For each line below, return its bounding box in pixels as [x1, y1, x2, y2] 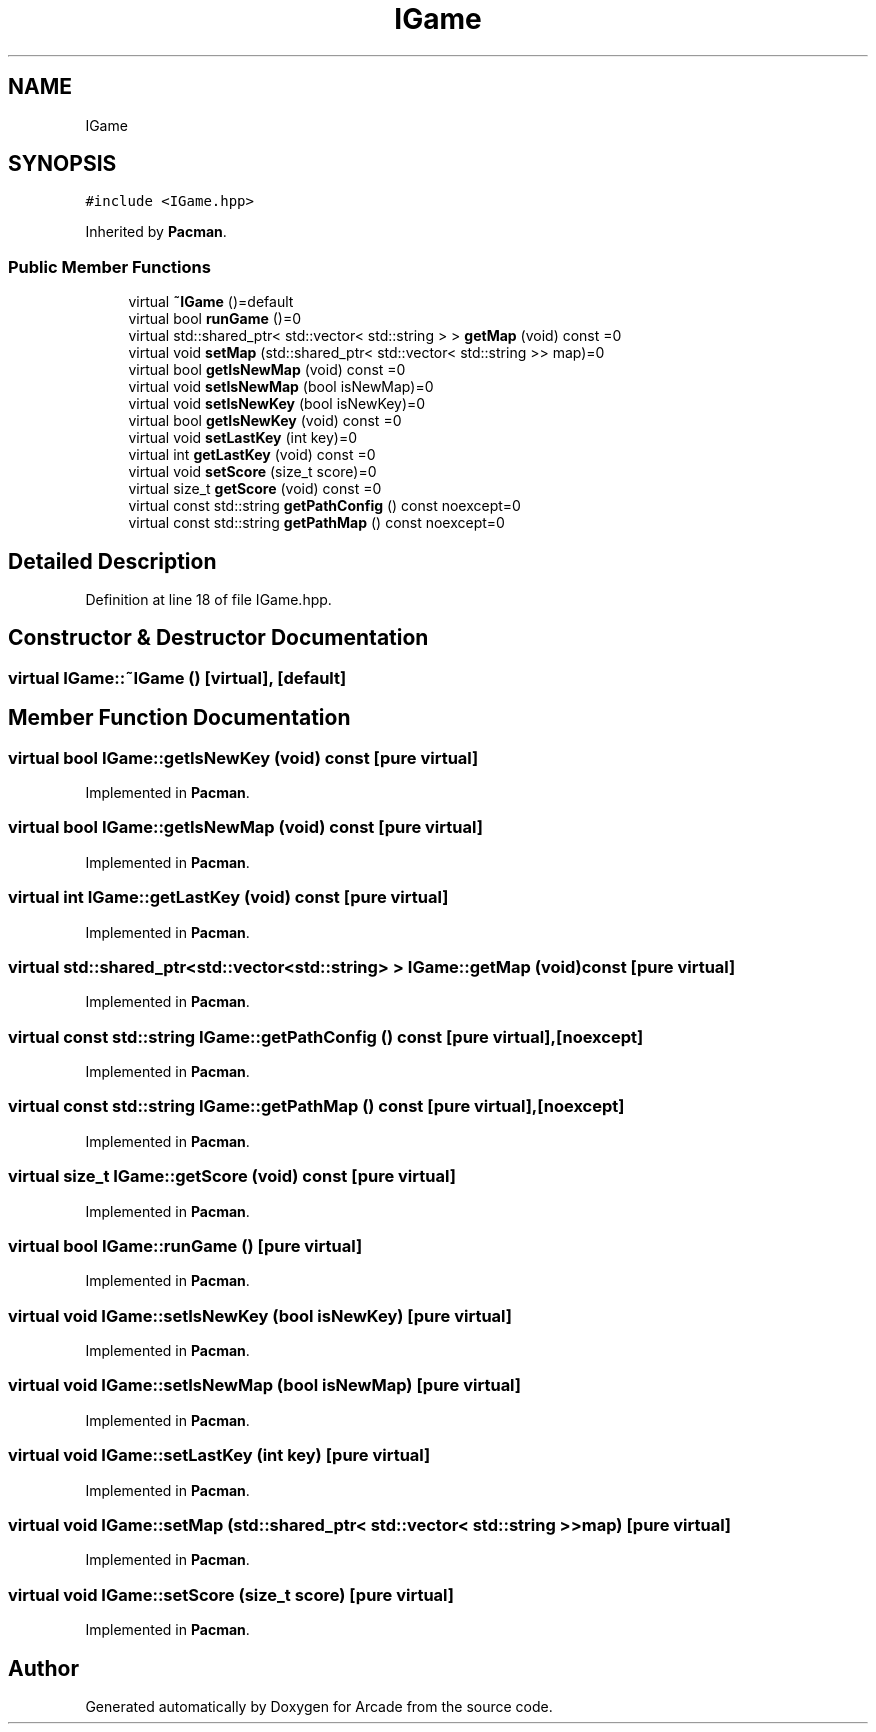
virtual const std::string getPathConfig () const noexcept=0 [128, 497, 521, 515]
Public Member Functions [8, 256, 211, 277]
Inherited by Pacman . [85, 223, 227, 241]
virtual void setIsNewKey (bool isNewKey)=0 [128, 395, 426, 413]
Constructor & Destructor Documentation [8, 625, 429, 651]
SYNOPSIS [8, 151, 117, 177]
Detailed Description [8, 548, 217, 574]
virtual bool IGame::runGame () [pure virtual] [8, 1235, 363, 1256]
